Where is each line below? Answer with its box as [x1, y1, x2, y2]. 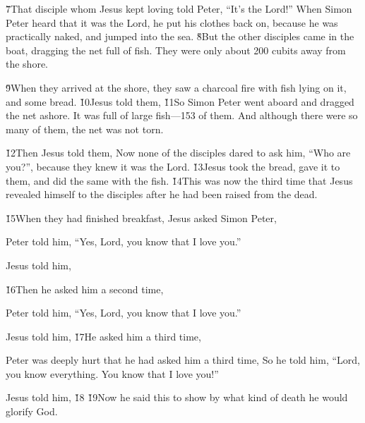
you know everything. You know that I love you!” [6, 366, 219, 381]
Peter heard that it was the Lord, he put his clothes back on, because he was [6, 15, 338, 30]
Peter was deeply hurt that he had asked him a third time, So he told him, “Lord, [6, 352, 360, 367]
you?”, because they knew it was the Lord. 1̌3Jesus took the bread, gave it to [6, 159, 340, 173]
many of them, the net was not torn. [6, 121, 164, 136]
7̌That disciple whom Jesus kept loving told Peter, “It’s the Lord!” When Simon [6, 1, 352, 16]
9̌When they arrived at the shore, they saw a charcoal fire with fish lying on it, [6, 80, 347, 94]
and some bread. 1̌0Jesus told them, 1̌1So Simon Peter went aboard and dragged [6, 94, 354, 109]
